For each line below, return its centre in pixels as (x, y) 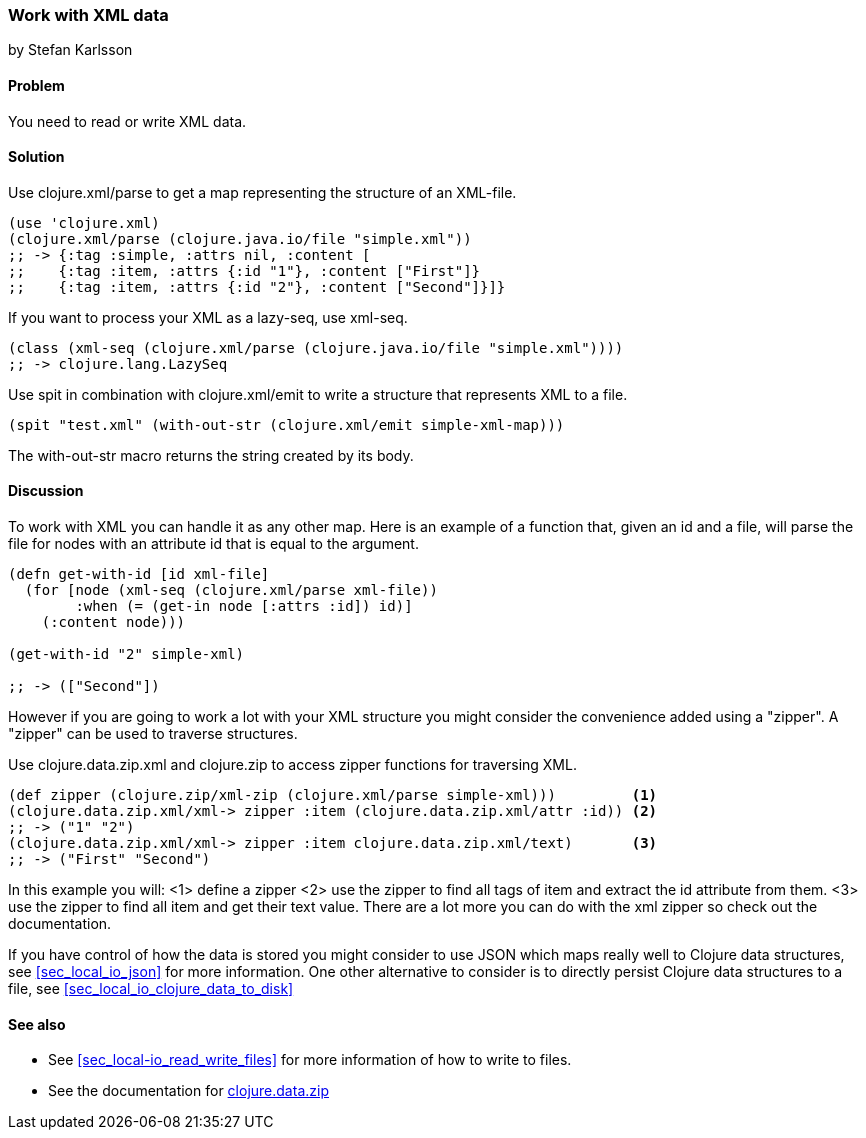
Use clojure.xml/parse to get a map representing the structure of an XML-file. (262, 192)
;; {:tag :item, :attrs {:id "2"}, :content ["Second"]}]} (257, 286)
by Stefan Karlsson (70, 50)
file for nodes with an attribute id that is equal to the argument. (213, 544)
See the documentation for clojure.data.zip (188, 1091)
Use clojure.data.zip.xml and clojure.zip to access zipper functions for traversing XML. (292, 765)
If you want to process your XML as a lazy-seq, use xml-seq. (208, 317)
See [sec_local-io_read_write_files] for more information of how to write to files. (310, 1060)
